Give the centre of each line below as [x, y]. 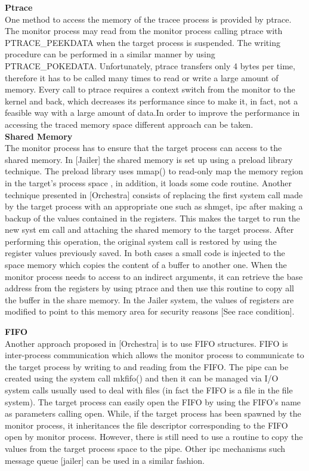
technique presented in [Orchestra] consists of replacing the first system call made [154, 194]
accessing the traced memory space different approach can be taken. [129, 124]
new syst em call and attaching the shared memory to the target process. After [149, 230]
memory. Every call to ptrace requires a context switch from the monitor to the [150, 89]
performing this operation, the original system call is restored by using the [141, 241]
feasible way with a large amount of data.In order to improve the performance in [152, 113]
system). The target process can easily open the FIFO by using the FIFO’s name [153, 401]
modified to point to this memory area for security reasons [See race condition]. [150, 311]
